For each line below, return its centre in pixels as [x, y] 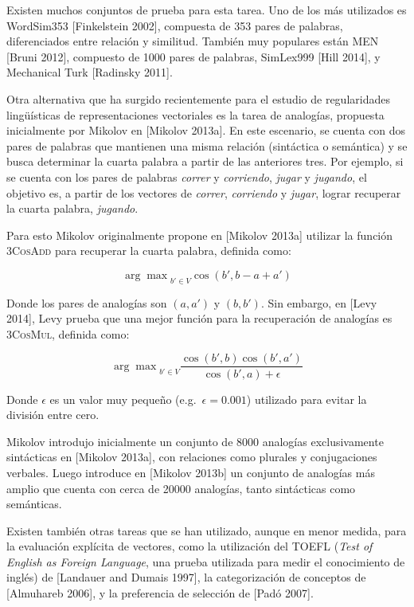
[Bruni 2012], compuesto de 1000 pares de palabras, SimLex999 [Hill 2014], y [193, 56]
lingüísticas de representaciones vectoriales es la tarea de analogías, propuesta [195, 114]
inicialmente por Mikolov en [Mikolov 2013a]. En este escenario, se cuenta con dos [206, 130]
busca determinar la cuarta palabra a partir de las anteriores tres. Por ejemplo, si [205, 161]
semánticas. [34, 504]
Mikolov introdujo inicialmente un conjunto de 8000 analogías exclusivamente [195, 441]
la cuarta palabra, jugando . [72, 208]
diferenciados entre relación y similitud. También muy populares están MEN [193, 41]
